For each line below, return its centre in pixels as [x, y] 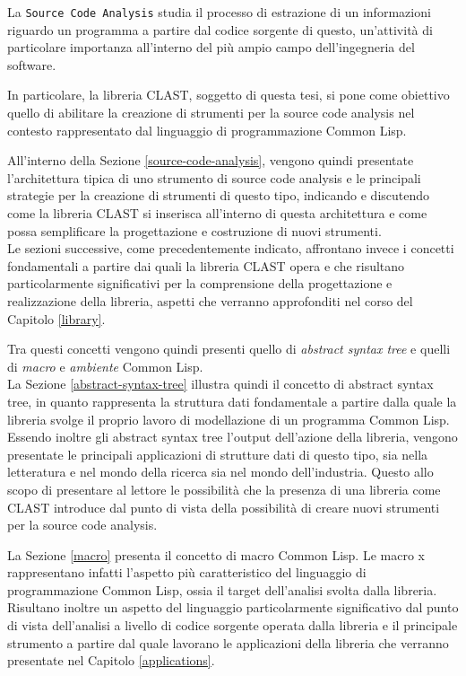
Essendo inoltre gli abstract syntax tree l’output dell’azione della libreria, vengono [233, 437]
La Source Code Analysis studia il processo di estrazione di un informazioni [219, 12]
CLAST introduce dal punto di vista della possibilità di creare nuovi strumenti [224, 507]
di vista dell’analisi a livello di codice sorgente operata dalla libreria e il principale [233, 625]
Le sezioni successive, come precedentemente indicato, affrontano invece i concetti [231, 248]
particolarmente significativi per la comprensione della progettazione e [200, 283]
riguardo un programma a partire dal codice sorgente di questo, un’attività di [220, 29]
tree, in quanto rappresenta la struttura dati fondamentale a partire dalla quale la [232, 401]
